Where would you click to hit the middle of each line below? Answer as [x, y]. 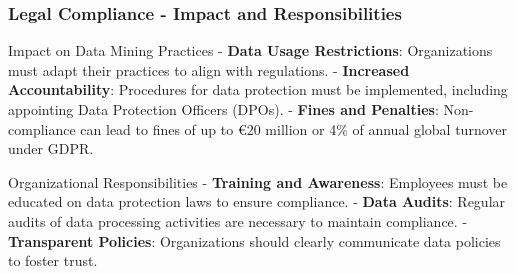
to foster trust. [53, 260]
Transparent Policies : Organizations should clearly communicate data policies [254, 240]
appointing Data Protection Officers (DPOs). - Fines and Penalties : [223, 109]
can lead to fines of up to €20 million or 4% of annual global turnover [293, 128]
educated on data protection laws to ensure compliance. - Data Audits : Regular [257, 201]
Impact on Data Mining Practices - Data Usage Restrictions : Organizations [250, 50]
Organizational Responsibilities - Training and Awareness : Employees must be [258, 181]
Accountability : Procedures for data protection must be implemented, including [258, 89]
